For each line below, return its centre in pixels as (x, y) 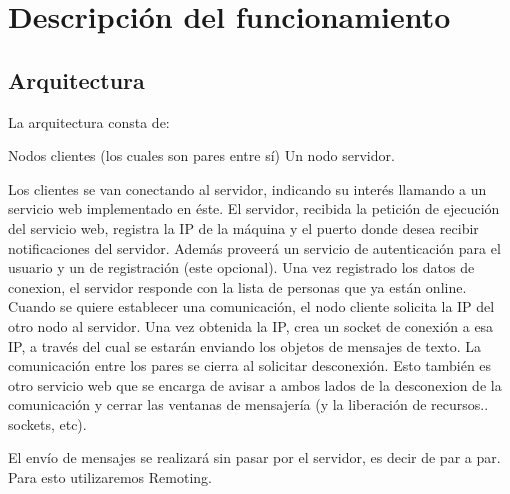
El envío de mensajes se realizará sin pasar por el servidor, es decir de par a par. (254, 457)
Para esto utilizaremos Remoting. (110, 477)
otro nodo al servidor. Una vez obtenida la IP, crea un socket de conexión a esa (251, 325)
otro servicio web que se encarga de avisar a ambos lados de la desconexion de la (255, 384)
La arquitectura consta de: (89, 121)
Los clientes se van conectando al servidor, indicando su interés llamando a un (247, 188)
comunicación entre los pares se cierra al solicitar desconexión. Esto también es (250, 365)
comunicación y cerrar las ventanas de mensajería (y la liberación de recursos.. (248, 404)
